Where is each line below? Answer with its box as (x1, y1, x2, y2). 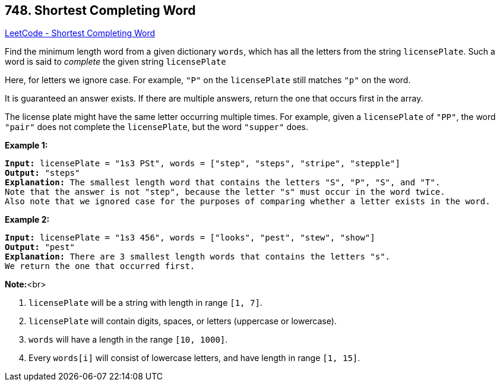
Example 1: (5, 140, 48, 151)
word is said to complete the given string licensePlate (5, 56, 226, 67)
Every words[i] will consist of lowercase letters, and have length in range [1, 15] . (29, 353, 360, 363)
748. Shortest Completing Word (5, 3, 196, 18)
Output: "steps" (5, 168, 80, 178)
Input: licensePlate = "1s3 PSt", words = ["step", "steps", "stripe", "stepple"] (5, 159, 400, 169)
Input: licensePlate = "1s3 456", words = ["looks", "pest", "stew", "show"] (5, 233, 375, 243)
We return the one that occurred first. (5, 261, 195, 271)
